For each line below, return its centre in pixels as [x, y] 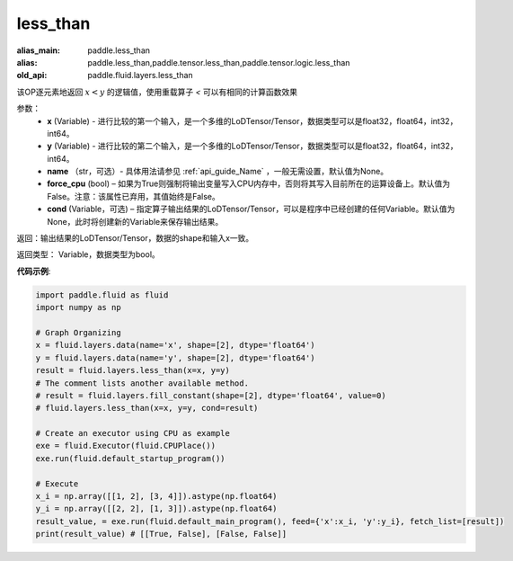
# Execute [57, 484]
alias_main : [38, 50]
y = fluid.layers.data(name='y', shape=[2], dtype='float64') [175, 358]
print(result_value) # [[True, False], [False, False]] [161, 534]
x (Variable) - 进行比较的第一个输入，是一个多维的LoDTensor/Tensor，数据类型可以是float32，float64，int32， [252, 120]
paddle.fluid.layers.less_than [140, 76]
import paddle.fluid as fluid [102, 295]
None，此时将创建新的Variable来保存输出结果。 [135, 221]
